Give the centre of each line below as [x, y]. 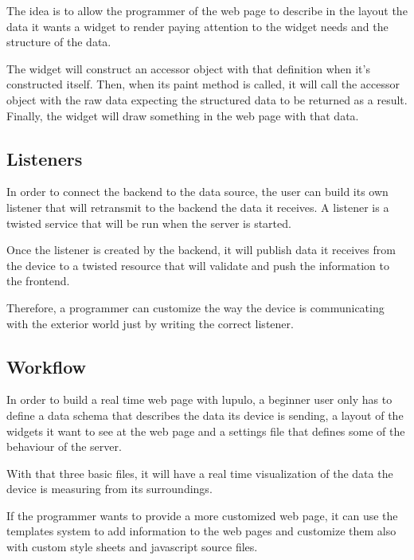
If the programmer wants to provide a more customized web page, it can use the [202, 515]
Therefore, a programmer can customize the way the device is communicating [195, 307]
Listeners [45, 158]
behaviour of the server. [64, 446]
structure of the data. [59, 42]
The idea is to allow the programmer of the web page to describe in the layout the [207, 10]
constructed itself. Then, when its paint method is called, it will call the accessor [203, 84]
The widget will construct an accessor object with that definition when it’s [188, 68]
